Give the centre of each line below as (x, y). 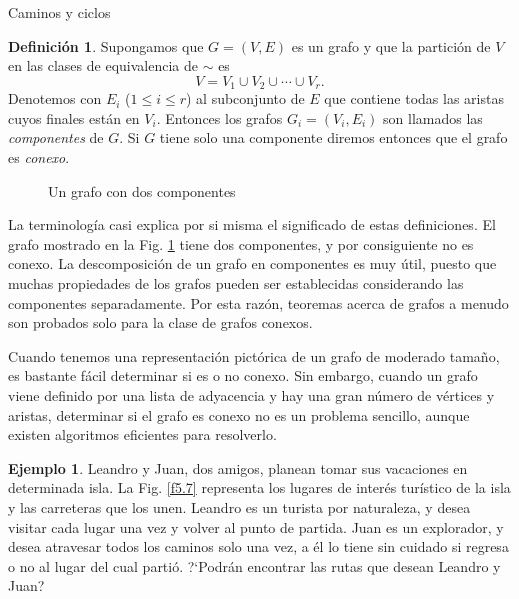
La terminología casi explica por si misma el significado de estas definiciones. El (252, 224)
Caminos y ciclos (59, 12)
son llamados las (433, 117)
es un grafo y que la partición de (391, 45)
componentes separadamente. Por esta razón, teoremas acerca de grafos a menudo (258, 302)
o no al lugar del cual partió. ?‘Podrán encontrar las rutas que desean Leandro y (254, 565)
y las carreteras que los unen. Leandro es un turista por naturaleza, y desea (239, 506)
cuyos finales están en (74, 117)
